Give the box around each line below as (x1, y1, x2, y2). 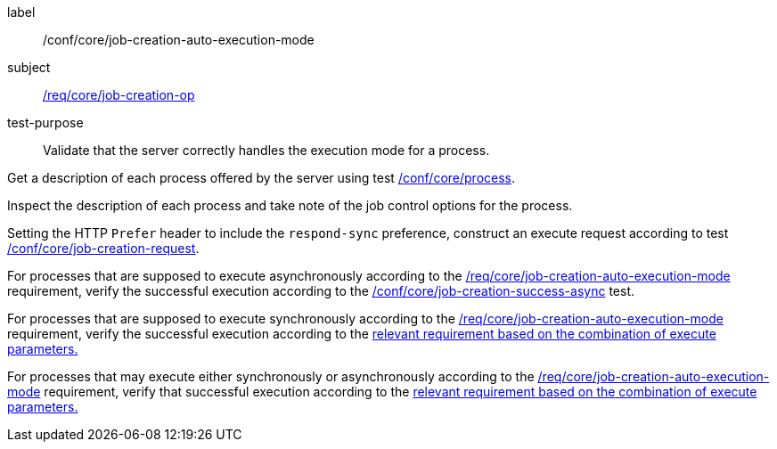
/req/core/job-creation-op (43, 87, 195, 102)
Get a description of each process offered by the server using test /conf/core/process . (7, 170, 516, 185)
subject (7, 60, 51, 75)
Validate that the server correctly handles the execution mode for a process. (43, 143, 490, 158)
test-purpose (7, 115, 84, 130)
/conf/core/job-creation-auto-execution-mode (43, 32, 315, 47)
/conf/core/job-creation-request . (7, 241, 200, 256)
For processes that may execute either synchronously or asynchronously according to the (7, 369, 535, 384)
